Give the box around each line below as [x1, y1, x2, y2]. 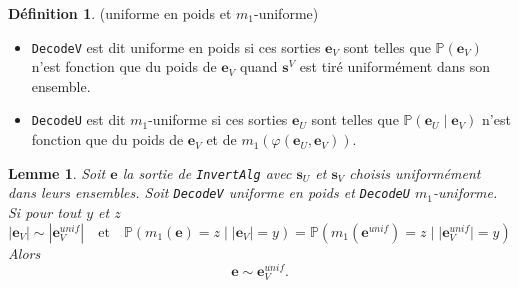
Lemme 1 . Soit [8, 162, 106, 183]
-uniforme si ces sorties [148, 109, 288, 130]
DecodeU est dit [31, 109, 126, 130]
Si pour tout [8, 202, 82, 222]
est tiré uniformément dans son [299, 56, 490, 77]
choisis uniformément [349, 162, 481, 183]
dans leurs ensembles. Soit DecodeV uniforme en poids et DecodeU [8, 182, 410, 203]
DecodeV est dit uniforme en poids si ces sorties [31, 36, 321, 57]
